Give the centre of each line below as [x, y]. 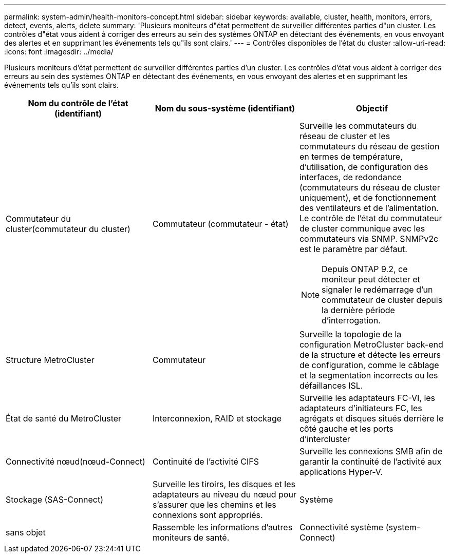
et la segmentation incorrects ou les [369, 375]
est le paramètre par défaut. [353, 249]
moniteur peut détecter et [371, 279]
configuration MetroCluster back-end [371, 344]
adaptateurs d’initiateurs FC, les [361, 408]
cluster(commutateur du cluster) [68, 229]
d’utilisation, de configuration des [364, 167]
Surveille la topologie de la [350, 334]
